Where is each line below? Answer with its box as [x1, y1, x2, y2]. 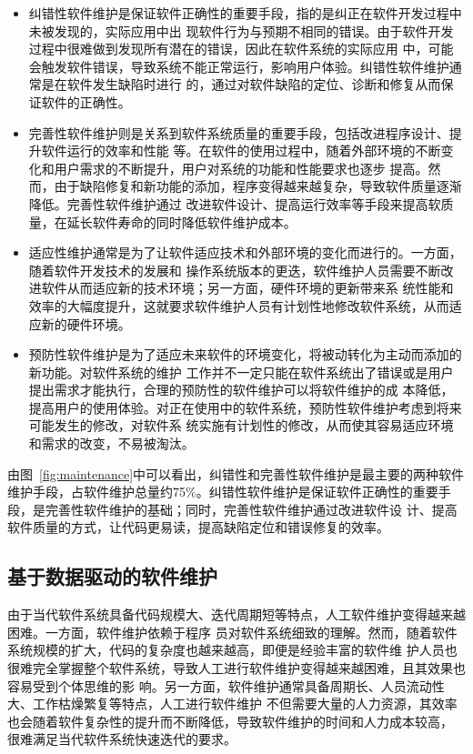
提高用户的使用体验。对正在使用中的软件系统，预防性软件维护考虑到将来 [28, 397, 462, 417]
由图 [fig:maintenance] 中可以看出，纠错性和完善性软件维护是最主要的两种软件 [7, 464, 465, 483]
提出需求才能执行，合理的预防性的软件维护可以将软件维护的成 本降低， [28, 380, 454, 399]
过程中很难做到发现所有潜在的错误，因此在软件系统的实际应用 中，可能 [28, 39, 454, 58]
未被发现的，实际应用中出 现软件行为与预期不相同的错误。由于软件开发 [28, 21, 454, 40]
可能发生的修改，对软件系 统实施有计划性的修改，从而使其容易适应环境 [28, 416, 454, 435]
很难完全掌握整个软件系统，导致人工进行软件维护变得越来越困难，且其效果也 [7, 658, 466, 678]
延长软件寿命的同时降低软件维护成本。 [66, 212, 297, 231]
